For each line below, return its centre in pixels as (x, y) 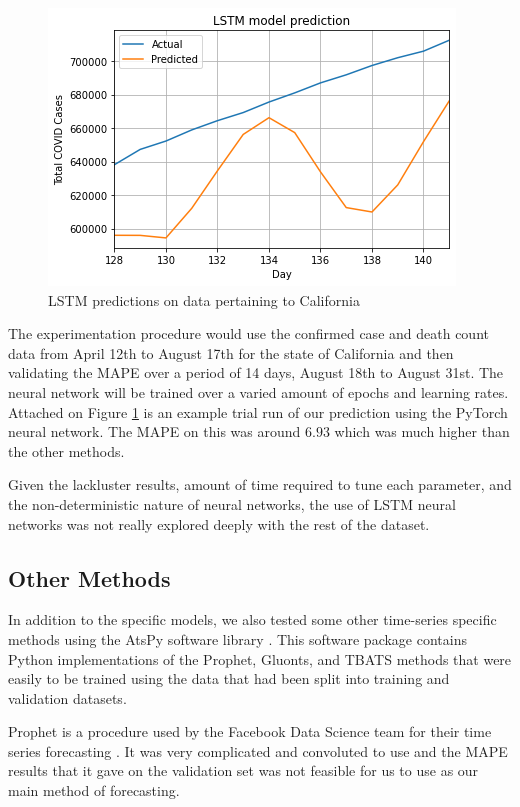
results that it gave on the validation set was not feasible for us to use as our (243, 770)
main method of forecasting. (94, 790)
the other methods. (66, 450)
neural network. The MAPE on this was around (154, 431)
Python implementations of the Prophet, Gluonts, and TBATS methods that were (260, 658)
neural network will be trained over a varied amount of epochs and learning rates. (258, 391)
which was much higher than (422, 431)
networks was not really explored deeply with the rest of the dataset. (219, 523)
